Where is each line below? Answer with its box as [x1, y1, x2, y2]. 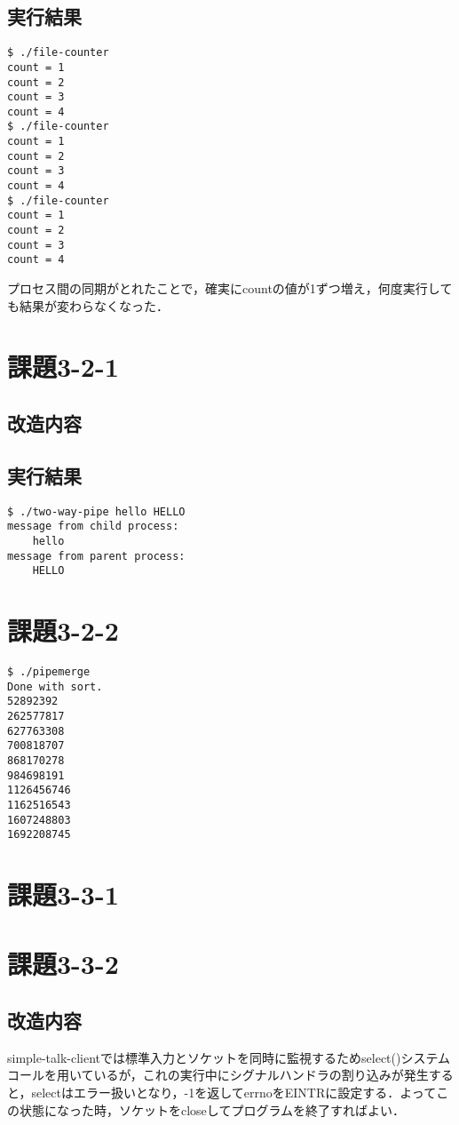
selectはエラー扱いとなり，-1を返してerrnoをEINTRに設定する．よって [31, 1083, 437, 1102]
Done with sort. [7, 680, 103, 693]
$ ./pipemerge [7, 666, 91, 678]
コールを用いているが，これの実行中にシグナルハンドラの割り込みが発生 [7, 1065, 429, 1084]
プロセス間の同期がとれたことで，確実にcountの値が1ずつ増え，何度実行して [7, 279, 453, 298]
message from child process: [7, 520, 179, 533]
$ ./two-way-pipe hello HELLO [7, 505, 186, 518]
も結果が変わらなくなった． [7, 296, 169, 315]
